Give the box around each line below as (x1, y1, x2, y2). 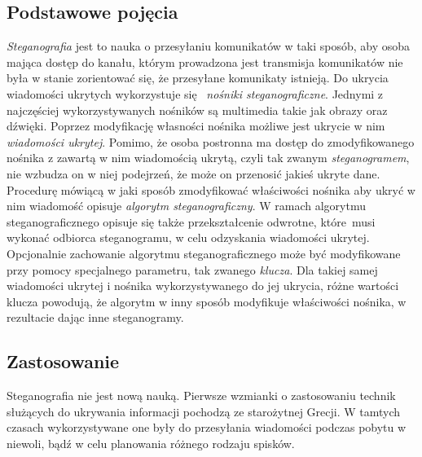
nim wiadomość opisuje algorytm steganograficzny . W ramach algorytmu (7, 197, 366, 214)
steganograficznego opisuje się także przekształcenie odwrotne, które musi (7, 213, 376, 230)
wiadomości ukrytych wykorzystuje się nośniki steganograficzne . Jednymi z (7, 85, 384, 102)
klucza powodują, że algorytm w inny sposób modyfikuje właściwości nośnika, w (7, 292, 407, 310)
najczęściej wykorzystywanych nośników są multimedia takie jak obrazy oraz (7, 101, 388, 118)
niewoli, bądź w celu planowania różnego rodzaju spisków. (7, 434, 295, 451)
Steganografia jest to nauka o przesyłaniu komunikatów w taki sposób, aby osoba (7, 37, 410, 55)
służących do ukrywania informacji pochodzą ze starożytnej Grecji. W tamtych (7, 402, 401, 420)
